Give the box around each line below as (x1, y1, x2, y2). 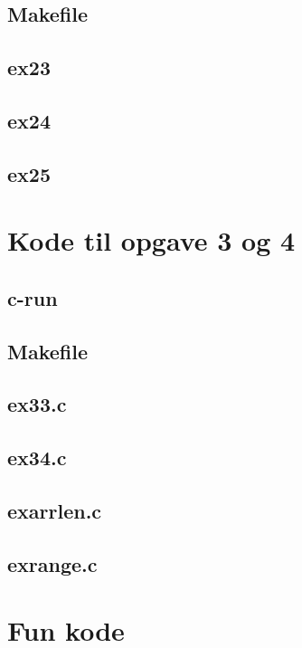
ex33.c (7, 390, 67, 418)
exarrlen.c (7, 497, 102, 525)
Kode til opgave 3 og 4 (7, 222, 296, 259)
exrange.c (7, 549, 98, 577)
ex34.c (7, 443, 67, 472)
